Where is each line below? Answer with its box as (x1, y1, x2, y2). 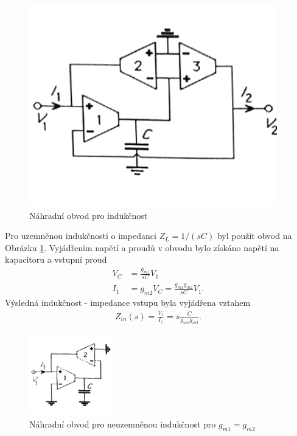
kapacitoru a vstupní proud (5, 253, 107, 266)
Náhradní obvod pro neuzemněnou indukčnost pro (29, 417, 216, 430)
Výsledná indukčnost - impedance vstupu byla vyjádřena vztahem (5, 296, 251, 309)
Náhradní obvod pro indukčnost (29, 209, 148, 221)
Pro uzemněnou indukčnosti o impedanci (5, 229, 156, 242)
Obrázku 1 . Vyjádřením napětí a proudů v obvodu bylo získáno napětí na (5, 241, 279, 254)
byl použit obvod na (217, 229, 292, 242)
